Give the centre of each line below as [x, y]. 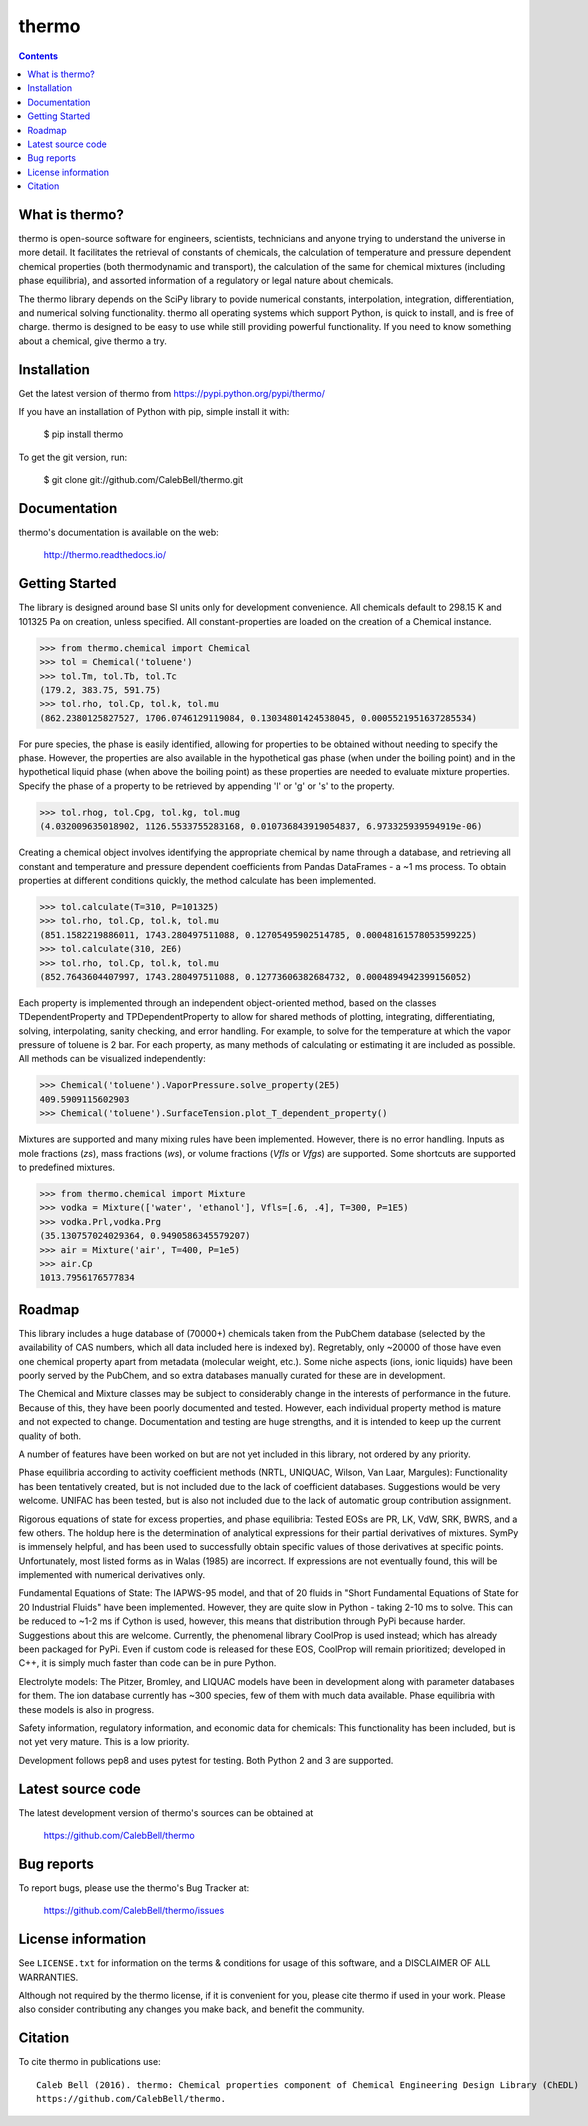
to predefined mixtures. [66, 1167]
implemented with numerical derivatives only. [111, 1575]
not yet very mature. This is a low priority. [104, 1742]
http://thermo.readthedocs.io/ [105, 555]
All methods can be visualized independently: [112, 1059]
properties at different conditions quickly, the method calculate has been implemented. [197, 880]
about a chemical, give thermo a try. [92, 341]
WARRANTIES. [48, 1977]
